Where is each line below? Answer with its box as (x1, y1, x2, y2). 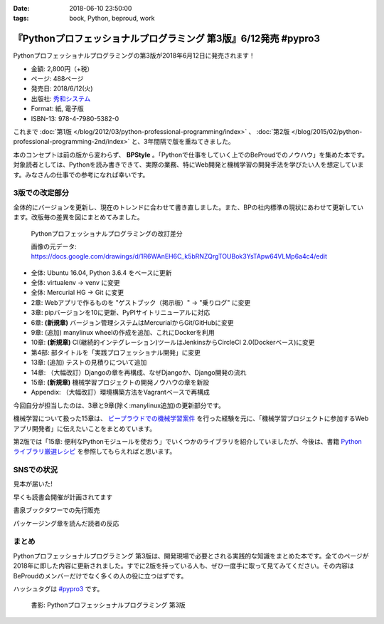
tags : (13, 14, 29, 23)
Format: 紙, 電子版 (31, 104, 85, 113)
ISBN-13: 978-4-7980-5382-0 (31, 114, 119, 123)
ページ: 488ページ (31, 75, 84, 83)
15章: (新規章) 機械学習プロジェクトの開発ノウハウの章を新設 (31, 378, 210, 386)
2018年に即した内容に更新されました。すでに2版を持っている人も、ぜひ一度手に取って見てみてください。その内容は (13, 561, 355, 570)
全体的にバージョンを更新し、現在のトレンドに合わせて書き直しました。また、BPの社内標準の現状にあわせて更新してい (13, 203, 364, 212)
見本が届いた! (13, 479, 53, 488)
